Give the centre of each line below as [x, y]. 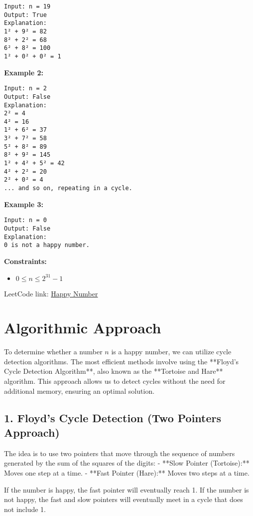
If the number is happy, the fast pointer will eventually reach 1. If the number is [126, 489]
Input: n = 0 [25, 220]
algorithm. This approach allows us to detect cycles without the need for [115, 381]
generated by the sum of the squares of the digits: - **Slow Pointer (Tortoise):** [127, 463]
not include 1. [25, 509]
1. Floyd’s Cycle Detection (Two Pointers [113, 417]
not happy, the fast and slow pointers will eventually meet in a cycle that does [124, 499]
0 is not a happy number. [47, 245]
